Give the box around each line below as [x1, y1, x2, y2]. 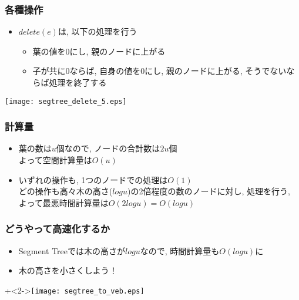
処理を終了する [49, 76, 107, 88]
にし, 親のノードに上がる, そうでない [145, 65, 287, 77]
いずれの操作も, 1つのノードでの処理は [18, 173, 168, 186]
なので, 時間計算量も [140, 244, 220, 257]
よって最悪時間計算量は [18, 196, 109, 208]
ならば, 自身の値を [69, 65, 141, 77]
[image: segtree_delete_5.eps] [5, 97, 127, 106]
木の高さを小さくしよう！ [18, 264, 117, 277]
